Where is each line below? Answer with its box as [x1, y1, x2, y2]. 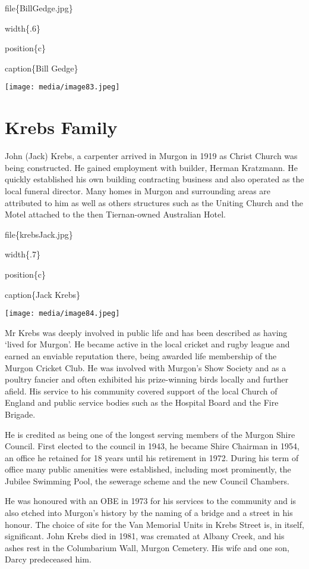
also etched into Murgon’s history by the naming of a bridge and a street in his [5, 506, 293, 519]
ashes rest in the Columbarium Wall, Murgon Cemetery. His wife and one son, [5, 541, 289, 554]
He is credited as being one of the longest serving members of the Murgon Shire [5, 428, 295, 440]
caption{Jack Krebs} [5, 288, 81, 300]
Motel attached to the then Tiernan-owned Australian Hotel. [5, 208, 226, 220]
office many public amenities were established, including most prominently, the [5, 463, 291, 475]
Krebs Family [5, 115, 118, 139]
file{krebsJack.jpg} [5, 228, 73, 240]
